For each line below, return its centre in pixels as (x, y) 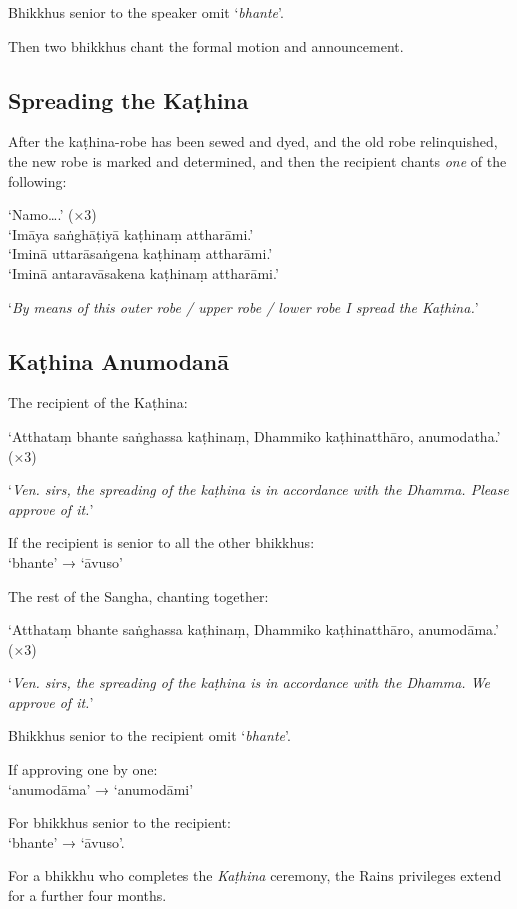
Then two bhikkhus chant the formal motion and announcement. (206, 45)
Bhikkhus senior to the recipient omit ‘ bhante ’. (149, 735)
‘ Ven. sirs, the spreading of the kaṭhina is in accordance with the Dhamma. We (249, 682)
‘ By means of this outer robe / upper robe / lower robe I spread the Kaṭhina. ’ (243, 306)
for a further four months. (87, 895)
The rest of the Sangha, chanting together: (138, 595)
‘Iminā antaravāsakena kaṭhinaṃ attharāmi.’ (143, 272)
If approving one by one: (83, 769)
